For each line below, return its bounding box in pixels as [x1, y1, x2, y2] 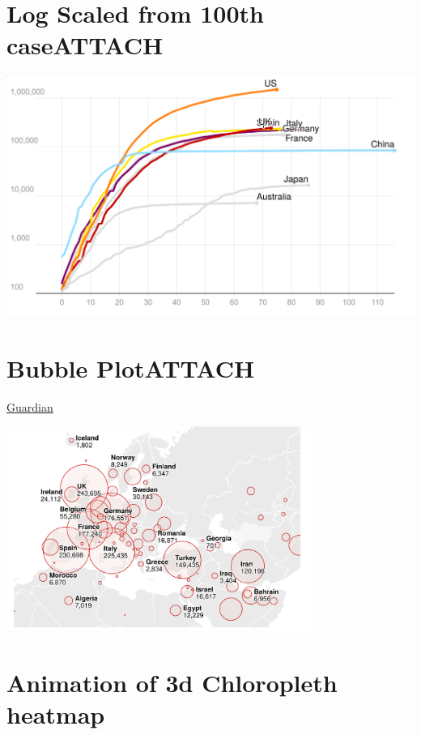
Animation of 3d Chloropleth [6, 666, 338, 699]
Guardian [6, 398, 53, 415]
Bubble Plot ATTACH [6, 351, 255, 384]
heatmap [6, 698, 105, 731]
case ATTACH [6, 28, 164, 62]
